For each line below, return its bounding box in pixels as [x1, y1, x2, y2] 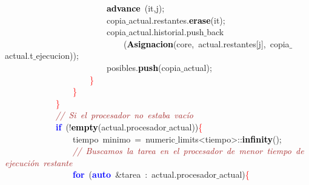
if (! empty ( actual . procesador [56, 120, 167, 133]
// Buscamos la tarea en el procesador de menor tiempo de [73, 144, 304, 157]
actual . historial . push [128, 25, 204, 38]
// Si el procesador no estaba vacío [56, 109, 193, 121]
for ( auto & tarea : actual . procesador [73, 168, 217, 181]
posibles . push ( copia [106, 61, 181, 73]
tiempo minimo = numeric [73, 132, 175, 145]
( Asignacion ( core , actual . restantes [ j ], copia [124, 37, 290, 50]
